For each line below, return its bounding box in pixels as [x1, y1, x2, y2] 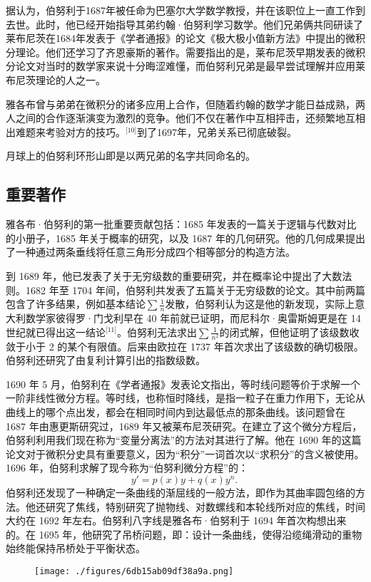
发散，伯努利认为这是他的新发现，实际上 [165, 296, 355, 311]
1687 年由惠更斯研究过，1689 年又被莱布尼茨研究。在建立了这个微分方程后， [6, 418, 362, 433]
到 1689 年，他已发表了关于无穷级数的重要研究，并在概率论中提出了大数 [6, 268, 342, 283]
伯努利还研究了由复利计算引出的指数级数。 [6, 353, 205, 368]
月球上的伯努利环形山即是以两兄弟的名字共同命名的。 [6, 148, 255, 163]
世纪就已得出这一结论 [6, 324, 106, 339]
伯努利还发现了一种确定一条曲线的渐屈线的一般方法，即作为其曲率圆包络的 [6, 485, 355, 500]
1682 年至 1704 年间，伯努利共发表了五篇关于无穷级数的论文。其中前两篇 [25, 282, 365, 297]
